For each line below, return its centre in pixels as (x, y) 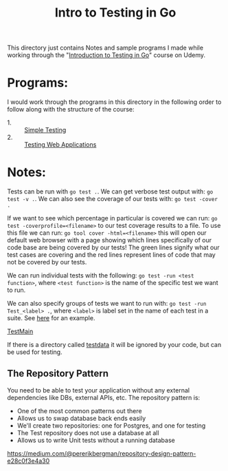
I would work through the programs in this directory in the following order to (114, 102)
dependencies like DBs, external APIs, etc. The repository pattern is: (104, 397)
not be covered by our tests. (47, 262)
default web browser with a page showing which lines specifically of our (110, 240)
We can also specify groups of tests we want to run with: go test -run (107, 304)
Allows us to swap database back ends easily (81, 418)
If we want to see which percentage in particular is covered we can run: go (112, 218)
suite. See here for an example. (51, 318)
